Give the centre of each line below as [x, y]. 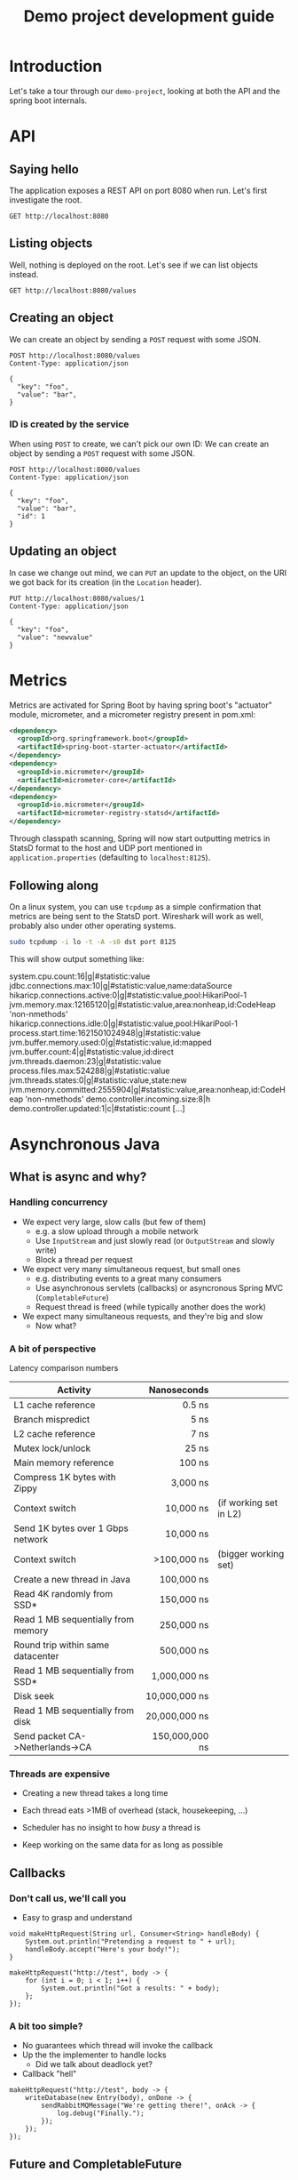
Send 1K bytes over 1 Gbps [71, 1528]
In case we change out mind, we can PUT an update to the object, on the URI [148, 573]
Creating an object [61, 318]
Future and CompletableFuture [95, 2164]
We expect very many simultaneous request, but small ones [131, 1269]
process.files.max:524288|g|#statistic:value [90, 1070]
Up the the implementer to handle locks [94, 2055]
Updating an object [63, 552]
